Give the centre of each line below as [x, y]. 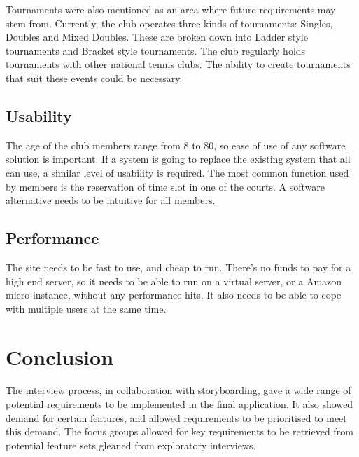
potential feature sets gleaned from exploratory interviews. [131, 445]
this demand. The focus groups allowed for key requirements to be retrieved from [179, 431]
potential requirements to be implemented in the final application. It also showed [179, 404]
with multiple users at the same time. [86, 308]
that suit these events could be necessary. [94, 77]
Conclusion [60, 356]
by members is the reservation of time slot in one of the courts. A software [165, 186]
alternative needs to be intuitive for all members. [111, 200]
